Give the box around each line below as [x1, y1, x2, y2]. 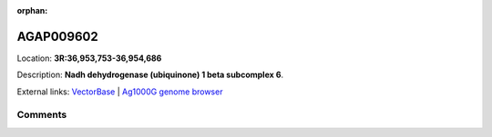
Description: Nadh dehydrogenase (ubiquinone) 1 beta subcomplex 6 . [16, 69, 284, 81]
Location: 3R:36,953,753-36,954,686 [16, 53, 162, 64]
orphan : [16, 5, 48, 15]
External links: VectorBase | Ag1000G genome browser [16, 86, 223, 97]
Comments [16, 109, 67, 122]
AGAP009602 [16, 28, 99, 44]
